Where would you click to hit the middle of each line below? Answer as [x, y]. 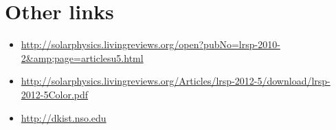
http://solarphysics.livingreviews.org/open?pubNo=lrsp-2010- [150, 44]
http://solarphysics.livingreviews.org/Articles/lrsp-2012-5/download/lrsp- [176, 81]
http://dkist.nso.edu [64, 117]
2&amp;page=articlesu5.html [82, 57]
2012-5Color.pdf [55, 94]
